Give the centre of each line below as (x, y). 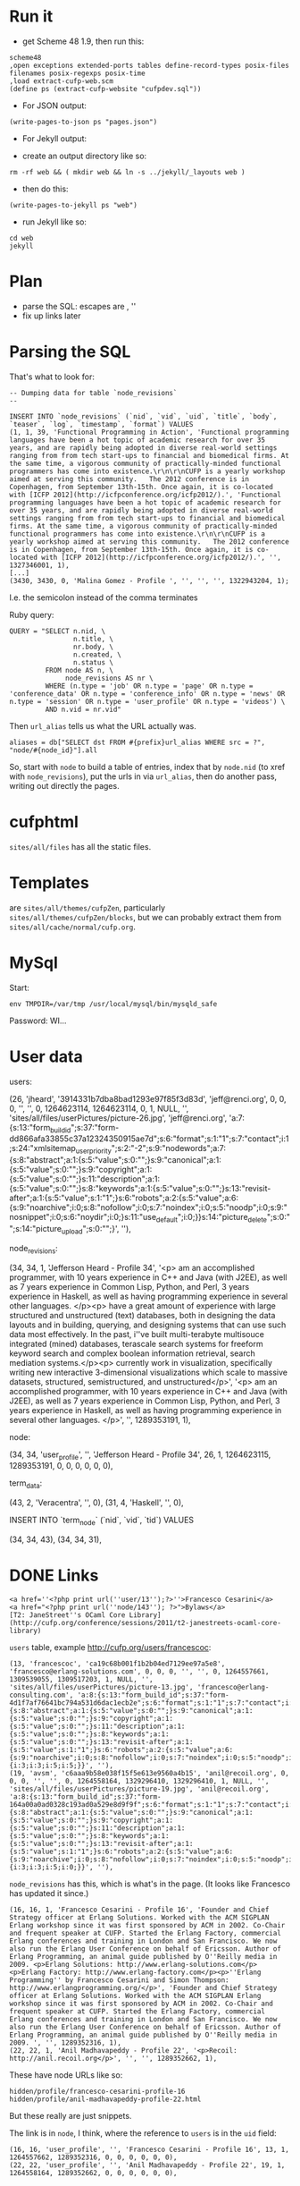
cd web (21, 238)
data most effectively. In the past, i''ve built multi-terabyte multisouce (137, 1334)
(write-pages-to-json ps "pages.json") (83, 122)
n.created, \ (97, 655)
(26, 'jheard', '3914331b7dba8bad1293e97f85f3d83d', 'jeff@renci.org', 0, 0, (148, 1098)
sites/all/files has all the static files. (80, 846)
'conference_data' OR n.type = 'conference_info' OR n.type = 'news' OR (147, 694)
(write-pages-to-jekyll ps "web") (74, 205)
